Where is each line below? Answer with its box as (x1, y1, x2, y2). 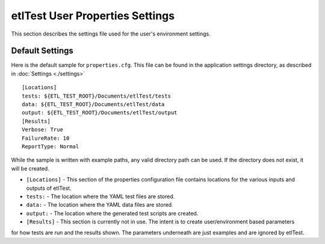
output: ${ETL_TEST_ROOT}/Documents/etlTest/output (22, 109, 178, 116)
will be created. (11, 164, 49, 172)
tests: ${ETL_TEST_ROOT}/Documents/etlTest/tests (22, 92, 172, 99)
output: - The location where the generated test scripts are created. (26, 210, 199, 217)
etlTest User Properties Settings (11, 9, 175, 22)
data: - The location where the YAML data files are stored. (26, 201, 174, 208)
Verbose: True (22, 127, 63, 133)
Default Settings (11, 46, 73, 56)
